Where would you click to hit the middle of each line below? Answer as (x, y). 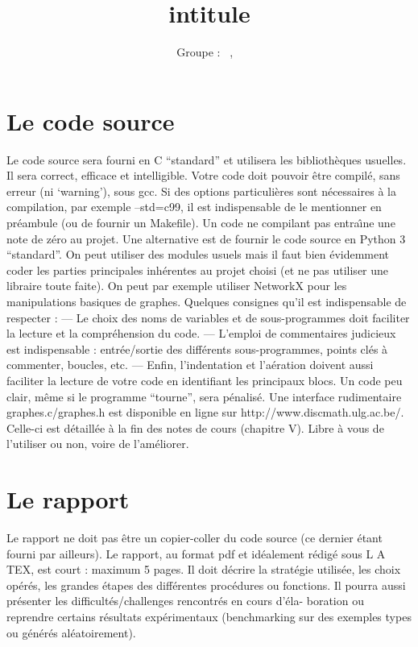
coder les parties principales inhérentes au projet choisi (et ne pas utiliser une (198, 270)
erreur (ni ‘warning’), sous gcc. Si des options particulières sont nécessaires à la (201, 191)
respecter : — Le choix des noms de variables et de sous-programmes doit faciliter (208, 317)
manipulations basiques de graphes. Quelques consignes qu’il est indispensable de (207, 301)
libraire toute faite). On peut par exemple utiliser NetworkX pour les (177, 286)
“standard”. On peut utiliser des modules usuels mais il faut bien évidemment (198, 254)
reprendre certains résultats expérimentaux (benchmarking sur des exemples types (209, 617)
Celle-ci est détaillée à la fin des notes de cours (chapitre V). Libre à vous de (195, 427)
